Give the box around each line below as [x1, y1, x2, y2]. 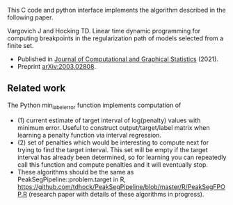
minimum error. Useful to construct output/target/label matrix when [17, 123, 210, 131]
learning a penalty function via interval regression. [17, 131, 162, 139]
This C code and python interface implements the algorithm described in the [7, 6, 226, 14]
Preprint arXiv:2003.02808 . [17, 63, 96, 70]
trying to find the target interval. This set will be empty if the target [17, 145, 208, 154]
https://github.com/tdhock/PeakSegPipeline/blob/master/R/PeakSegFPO [17, 182, 226, 190]
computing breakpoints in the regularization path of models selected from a [7, 34, 224, 42]
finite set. [7, 42, 34, 49]
